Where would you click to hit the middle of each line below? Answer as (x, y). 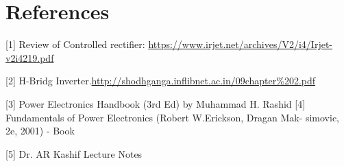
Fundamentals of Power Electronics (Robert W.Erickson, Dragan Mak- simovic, (173, 117)
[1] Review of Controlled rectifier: (75, 44)
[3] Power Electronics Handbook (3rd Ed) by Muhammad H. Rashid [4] (156, 103)
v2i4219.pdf (30, 57)
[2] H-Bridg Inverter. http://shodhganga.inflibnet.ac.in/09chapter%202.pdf (161, 81)
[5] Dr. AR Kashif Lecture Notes (74, 153)
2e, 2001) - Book (40, 131)
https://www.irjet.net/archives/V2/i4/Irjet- (240, 44)
